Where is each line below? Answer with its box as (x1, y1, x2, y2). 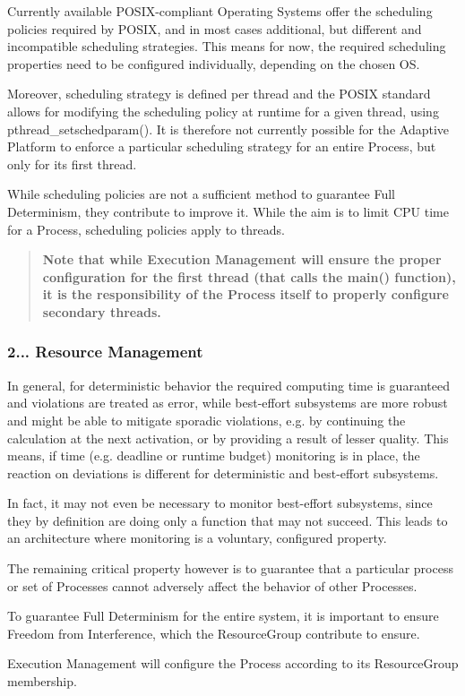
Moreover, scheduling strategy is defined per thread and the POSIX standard (7, 84, 431, 103)
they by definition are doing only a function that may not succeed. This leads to (7, 511, 448, 529)
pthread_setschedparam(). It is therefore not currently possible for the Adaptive (7, 119, 450, 138)
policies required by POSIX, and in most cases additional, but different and (7, 19, 422, 38)
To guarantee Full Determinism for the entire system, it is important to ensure (7, 606, 439, 625)
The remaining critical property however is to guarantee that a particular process (7, 559, 453, 578)
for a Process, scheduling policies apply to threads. (7, 219, 285, 238)
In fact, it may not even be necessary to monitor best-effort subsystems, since (7, 494, 433, 512)
